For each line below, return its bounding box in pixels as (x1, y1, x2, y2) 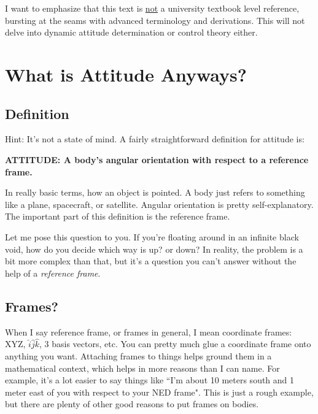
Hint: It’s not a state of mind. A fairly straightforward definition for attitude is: (5, 132, 304, 145)
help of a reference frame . (5, 266, 101, 279)
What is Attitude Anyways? (5, 61, 247, 86)
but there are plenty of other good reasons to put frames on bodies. (5, 397, 259, 410)
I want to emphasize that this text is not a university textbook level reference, (5, 2, 300, 14)
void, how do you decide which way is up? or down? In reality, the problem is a (5, 242, 303, 255)
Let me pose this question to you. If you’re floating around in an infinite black (5, 230, 299, 243)
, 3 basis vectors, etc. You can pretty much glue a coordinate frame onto (39, 337, 311, 350)
